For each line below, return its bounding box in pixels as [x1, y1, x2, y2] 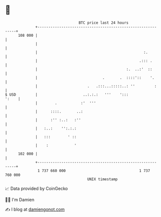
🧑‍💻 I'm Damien [5, 197, 35, 203]
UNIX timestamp [87, 176, 118, 182]
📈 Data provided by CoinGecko [5, 186, 68, 191]
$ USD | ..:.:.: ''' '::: [5, 92, 129, 97]
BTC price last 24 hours [78, 20, 129, 25]
